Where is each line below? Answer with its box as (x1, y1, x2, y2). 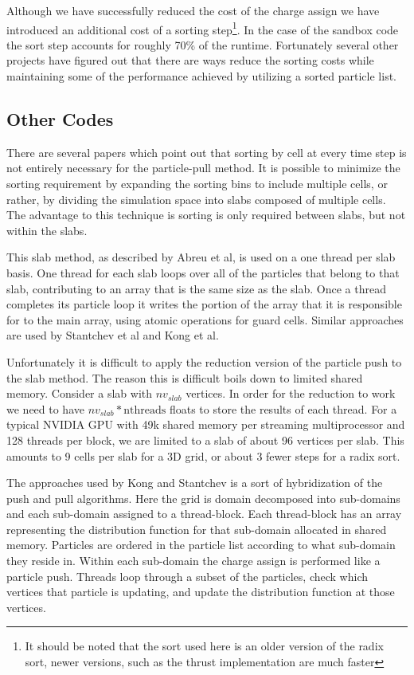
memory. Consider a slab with (6, 385, 153, 402)
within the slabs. (6, 222, 88, 238)
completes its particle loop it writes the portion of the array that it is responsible (6, 296, 402, 312)
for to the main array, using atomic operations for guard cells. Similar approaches (6, 311, 404, 328)
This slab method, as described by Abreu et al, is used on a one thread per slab (6, 249, 396, 265)
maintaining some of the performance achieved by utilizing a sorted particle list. (6, 68, 396, 84)
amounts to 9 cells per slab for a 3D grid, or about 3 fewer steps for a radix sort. (6, 447, 400, 464)
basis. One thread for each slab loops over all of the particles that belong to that (6, 264, 400, 281)
